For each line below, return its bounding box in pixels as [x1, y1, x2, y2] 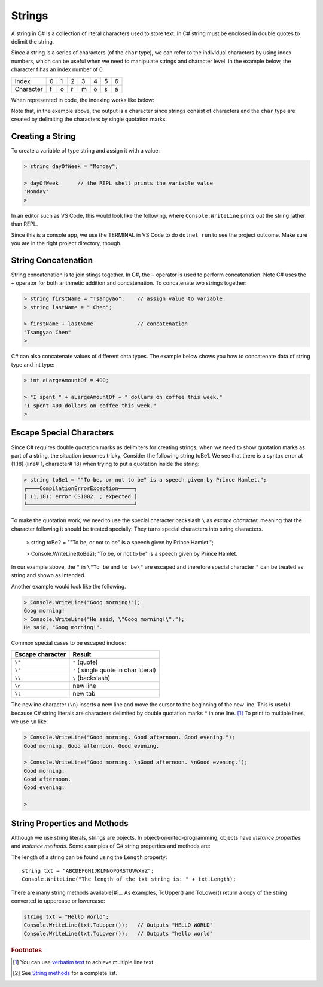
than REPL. [11, 220, 38, 227]
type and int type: [11, 361, 55, 368]
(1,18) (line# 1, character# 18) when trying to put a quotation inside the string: [11, 461, 200, 468]
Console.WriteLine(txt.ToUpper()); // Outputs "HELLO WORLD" [23, 922, 214, 928]
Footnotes [11, 946, 42, 954]
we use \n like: [11, 718, 48, 725]
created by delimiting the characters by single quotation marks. [11, 115, 167, 123]
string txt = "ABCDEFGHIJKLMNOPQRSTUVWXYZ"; [22, 867, 155, 874]
